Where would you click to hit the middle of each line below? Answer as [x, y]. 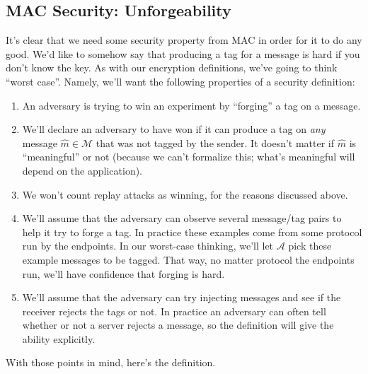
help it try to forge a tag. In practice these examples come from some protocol [192, 232]
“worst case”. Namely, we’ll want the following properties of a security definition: [180, 81]
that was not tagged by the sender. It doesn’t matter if [215, 142]
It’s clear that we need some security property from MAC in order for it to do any [184, 40]
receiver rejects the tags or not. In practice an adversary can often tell [174, 311]
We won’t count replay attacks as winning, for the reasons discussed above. [185, 194]
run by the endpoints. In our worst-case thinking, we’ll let [148, 246]
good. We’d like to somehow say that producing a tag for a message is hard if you [183, 53]
